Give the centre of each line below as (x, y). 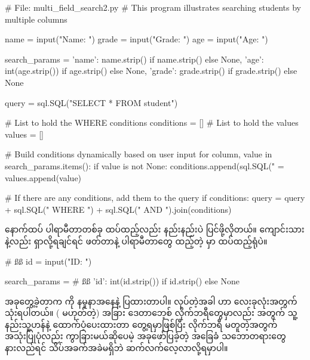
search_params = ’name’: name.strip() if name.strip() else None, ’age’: (134, 59)
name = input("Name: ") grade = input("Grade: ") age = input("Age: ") (136, 39)
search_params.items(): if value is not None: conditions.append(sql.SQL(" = (145, 165)
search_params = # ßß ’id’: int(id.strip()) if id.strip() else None (122, 281)
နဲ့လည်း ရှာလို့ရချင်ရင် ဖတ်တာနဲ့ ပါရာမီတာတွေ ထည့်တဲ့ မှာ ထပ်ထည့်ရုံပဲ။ (136, 240)
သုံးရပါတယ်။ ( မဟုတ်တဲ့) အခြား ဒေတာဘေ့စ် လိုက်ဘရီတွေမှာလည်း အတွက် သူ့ (151, 313)
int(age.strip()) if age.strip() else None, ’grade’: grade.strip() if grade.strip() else (151, 71)
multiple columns (36, 19)
